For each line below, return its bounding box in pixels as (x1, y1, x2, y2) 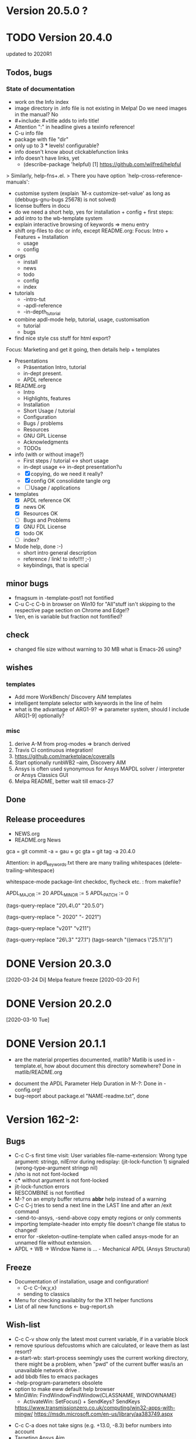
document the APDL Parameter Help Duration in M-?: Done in (14, 1080, 163, 1087)
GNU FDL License (23, 523, 67, 530)
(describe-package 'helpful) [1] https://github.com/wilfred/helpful (23, 160, 181, 168)
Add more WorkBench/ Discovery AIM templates (14, 694, 132, 701)
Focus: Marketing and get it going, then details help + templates (6, 346, 160, 353)
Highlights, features (23, 394, 71, 401)
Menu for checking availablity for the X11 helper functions (14, 1297, 153, 1304)
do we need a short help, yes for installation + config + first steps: (14, 208, 174, 215)
